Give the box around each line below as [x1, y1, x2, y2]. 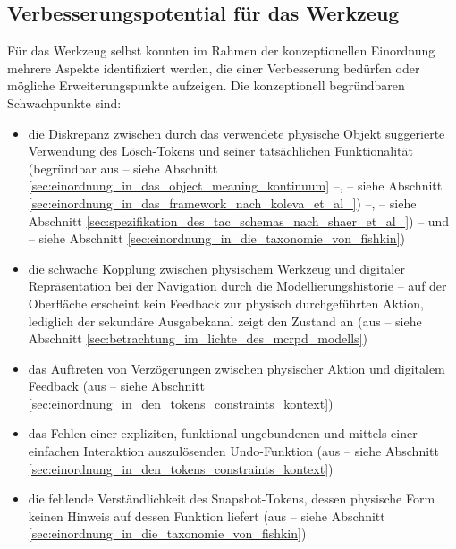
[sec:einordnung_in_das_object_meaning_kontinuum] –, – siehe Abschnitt [28, 176, 443, 195]
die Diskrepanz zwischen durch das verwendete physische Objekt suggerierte [28, 123, 445, 142]
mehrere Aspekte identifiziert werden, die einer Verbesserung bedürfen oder [7, 58, 420, 77]
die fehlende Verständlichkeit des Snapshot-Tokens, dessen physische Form [28, 489, 435, 508]
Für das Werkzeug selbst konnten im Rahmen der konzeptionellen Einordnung [7, 41, 435, 60]
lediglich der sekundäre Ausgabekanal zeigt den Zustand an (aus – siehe [28, 311, 422, 330]
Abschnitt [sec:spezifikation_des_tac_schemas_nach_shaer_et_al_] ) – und [28, 211, 450, 230]
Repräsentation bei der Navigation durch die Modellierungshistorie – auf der [28, 276, 447, 295]
